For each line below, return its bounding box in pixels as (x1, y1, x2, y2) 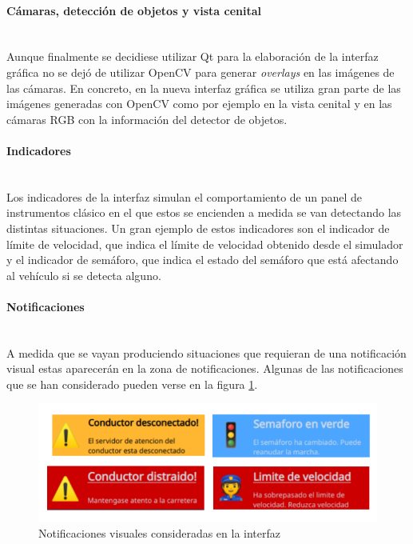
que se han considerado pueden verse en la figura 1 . (6, 375, 258, 392)
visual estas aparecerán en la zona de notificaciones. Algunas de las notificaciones (6, 360, 403, 377)
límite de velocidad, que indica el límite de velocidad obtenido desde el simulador (6, 235, 403, 252)
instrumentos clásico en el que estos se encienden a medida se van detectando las (6, 204, 402, 221)
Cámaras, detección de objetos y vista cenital (6, 2, 262, 18)
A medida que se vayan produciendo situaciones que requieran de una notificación (6, 344, 407, 361)
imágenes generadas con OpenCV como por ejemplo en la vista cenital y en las (6, 95, 392, 112)
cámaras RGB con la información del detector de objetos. (6, 110, 288, 127)
